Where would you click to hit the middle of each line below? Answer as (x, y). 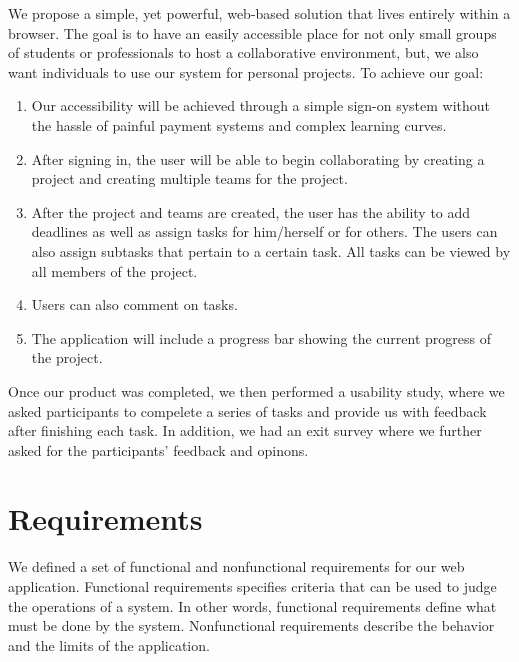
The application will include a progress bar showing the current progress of (261, 337)
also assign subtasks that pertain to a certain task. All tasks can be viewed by (271, 250)
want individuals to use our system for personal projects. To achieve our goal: (246, 71)
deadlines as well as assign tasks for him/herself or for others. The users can (264, 231)
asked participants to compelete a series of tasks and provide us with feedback (247, 410)
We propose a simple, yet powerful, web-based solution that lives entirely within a (259, 13)
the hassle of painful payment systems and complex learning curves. (239, 124)
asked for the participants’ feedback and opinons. (158, 449)
